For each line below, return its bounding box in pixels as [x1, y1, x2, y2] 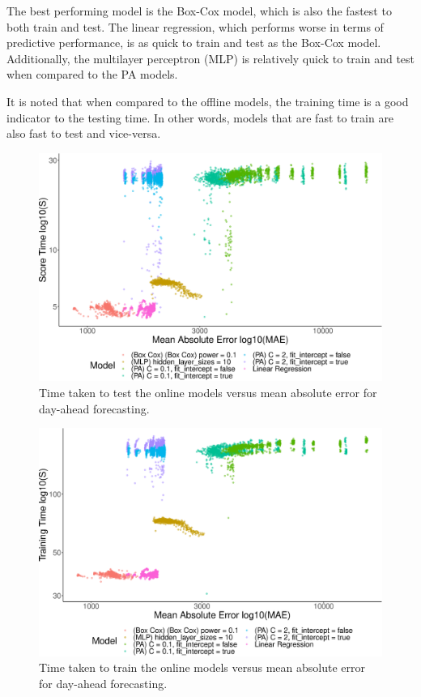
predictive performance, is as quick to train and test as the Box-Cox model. [6, 34, 381, 51]
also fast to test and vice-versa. [6, 125, 161, 142]
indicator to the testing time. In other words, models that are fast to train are [6, 109, 394, 126]
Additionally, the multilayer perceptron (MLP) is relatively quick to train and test [6, 49, 415, 66]
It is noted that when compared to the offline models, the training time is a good [6, 92, 409, 109]
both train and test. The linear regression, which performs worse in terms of [6, 18, 384, 35]
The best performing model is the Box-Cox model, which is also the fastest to [6, 2, 392, 19]
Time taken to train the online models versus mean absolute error [39, 659, 365, 676]
